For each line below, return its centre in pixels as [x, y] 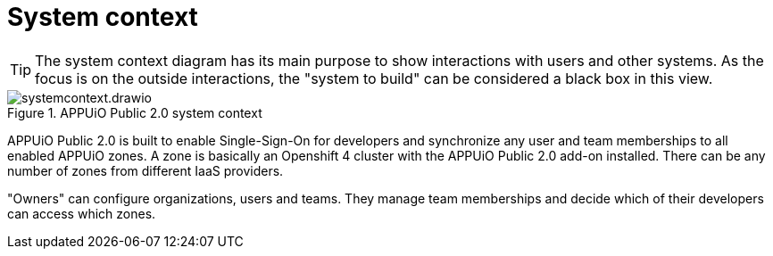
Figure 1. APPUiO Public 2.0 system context [135, 112]
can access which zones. [82, 213]
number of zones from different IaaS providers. [145, 170]
